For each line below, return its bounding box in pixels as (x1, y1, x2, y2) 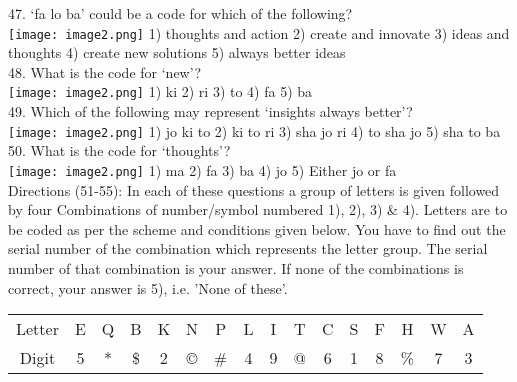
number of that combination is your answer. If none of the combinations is (8, 257, 464, 278)
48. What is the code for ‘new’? (8, 61, 202, 82)
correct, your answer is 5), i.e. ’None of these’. (8, 277, 288, 298)
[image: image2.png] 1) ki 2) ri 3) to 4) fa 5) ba (8, 81, 313, 102)
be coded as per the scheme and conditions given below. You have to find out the (8, 218, 506, 239)
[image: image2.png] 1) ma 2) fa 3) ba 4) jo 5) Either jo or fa (8, 159, 397, 180)
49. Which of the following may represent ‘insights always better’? (8, 101, 413, 122)
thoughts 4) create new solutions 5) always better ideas (8, 42, 346, 63)
